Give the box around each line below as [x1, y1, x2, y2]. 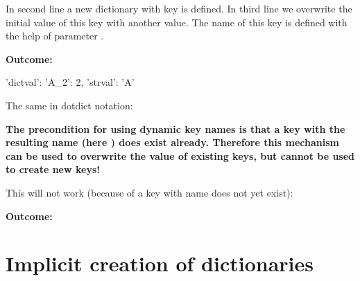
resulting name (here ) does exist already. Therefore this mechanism [6, 135, 339, 149]
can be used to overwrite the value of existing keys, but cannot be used [6, 148, 355, 163]
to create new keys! [6, 162, 101, 176]
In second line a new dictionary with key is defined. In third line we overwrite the [6, 1, 352, 15]
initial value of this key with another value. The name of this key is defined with [6, 15, 348, 29]
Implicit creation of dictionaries [6, 249, 314, 278]
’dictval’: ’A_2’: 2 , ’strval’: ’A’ [6, 75, 135, 89]
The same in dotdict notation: [6, 98, 133, 112]
